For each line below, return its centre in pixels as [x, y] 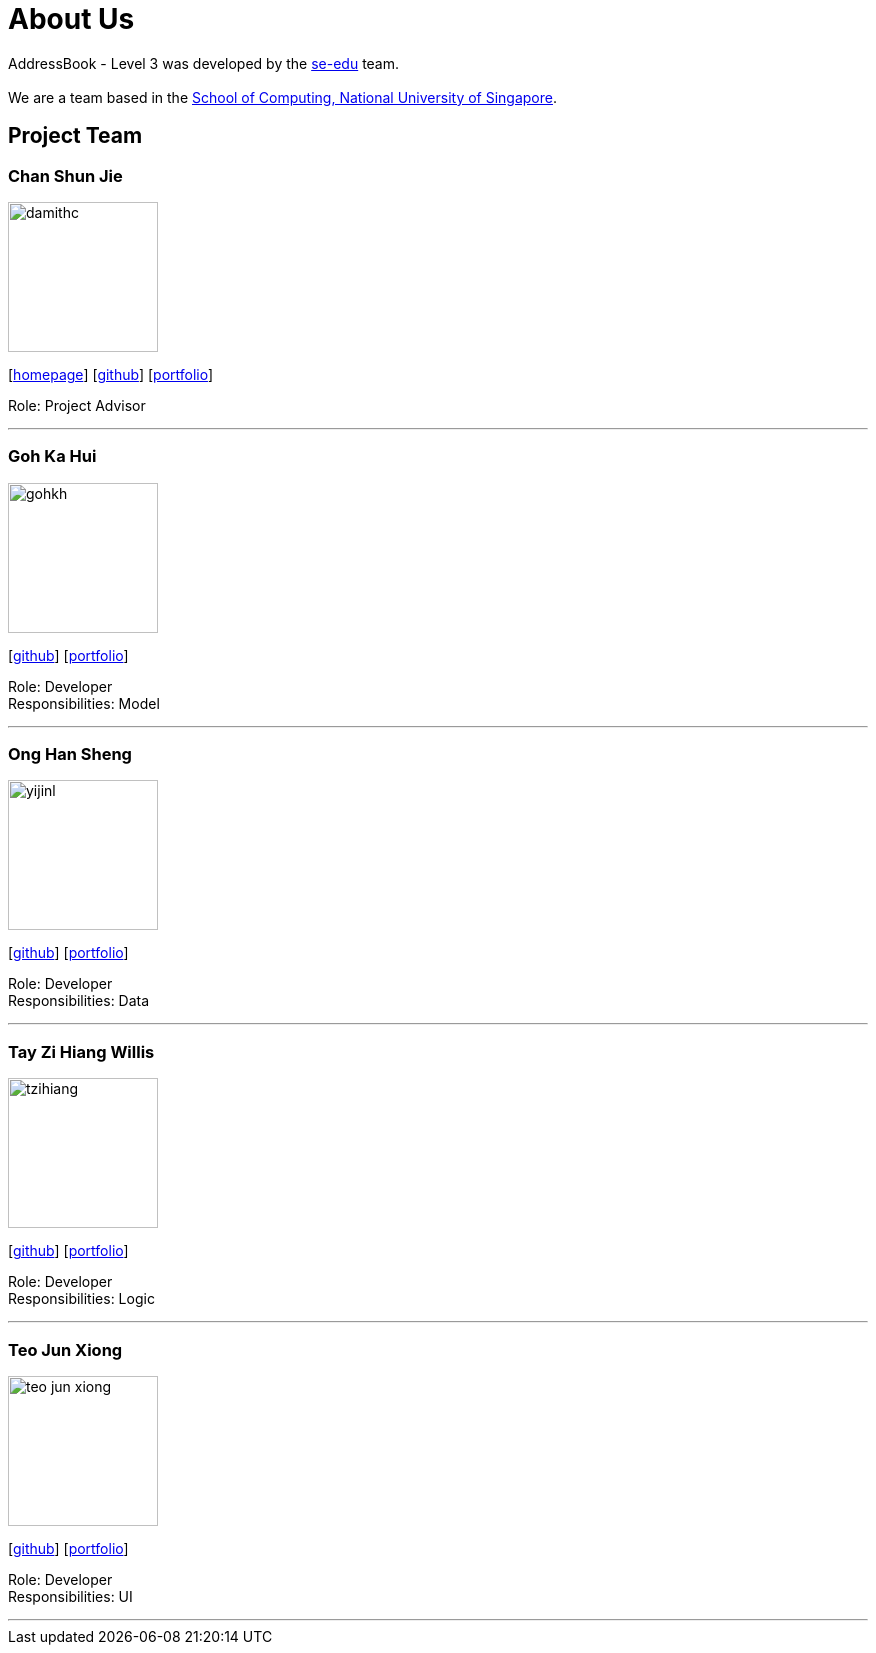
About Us [71, 19]
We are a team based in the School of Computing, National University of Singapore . [283, 97]
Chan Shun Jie [65, 175]
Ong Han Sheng [70, 754]
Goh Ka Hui [52, 456]
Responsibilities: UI [70, 1596]
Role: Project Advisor [77, 405]
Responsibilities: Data [79, 1001]
